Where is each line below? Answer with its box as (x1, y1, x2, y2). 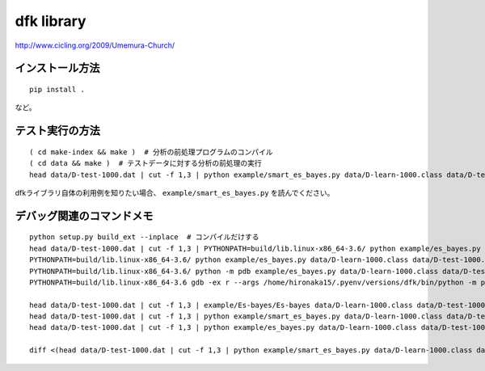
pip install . (29, 85, 85, 94)
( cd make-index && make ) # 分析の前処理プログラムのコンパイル (29, 147, 274, 157)
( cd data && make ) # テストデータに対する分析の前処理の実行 (29, 158, 262, 168)
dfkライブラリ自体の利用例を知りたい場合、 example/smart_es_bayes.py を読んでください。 (15, 188, 335, 197)
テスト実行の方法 (15, 124, 100, 137)
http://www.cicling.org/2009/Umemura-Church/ (15, 40, 175, 50)
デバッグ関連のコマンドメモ (15, 209, 154, 222)
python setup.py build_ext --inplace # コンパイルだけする (29, 233, 259, 242)
